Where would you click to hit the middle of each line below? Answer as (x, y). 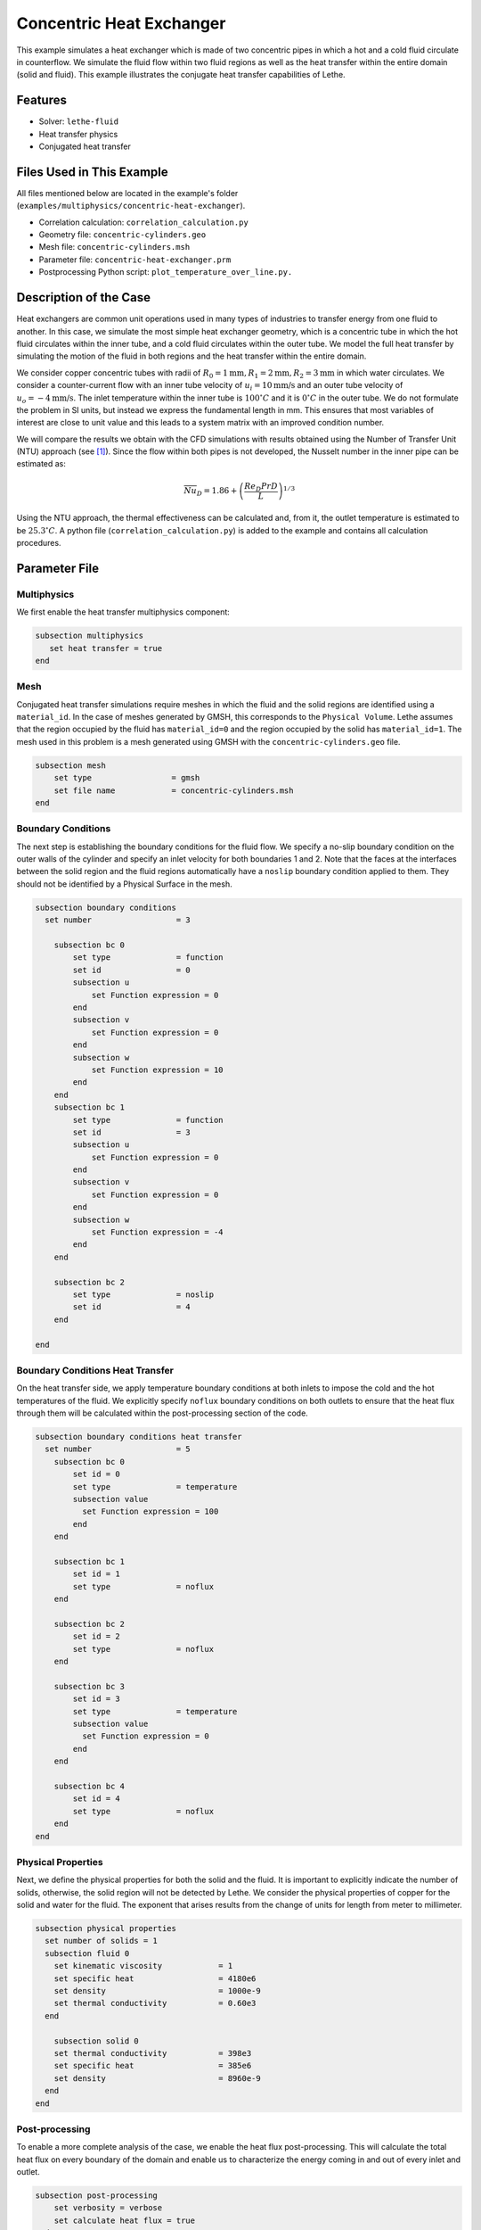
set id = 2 (96, 1636)
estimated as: (41, 464)
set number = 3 (118, 920)
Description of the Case (84, 297)
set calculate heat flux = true (125, 2220)
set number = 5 (118, 1449)
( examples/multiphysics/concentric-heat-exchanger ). (131, 206)
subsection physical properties (106, 1929)
